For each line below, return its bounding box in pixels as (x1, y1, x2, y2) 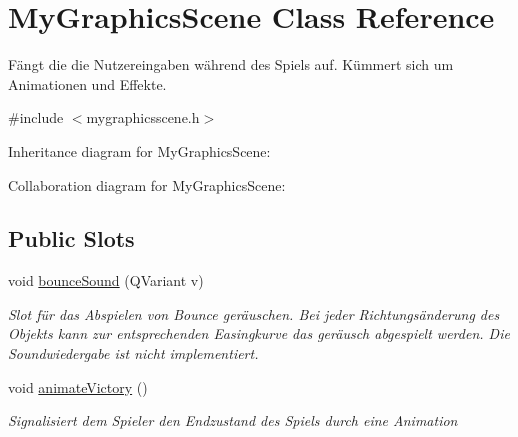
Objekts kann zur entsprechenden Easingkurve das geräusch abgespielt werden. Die (8, 323, 510, 344)
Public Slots (8, 223, 135, 254)
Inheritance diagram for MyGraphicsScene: (8, 140, 271, 161)
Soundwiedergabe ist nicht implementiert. (8, 343, 259, 364)
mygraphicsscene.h (86, 107, 200, 128)
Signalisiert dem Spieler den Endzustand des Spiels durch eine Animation (8, 410, 458, 431)
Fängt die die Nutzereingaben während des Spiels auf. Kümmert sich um (8, 54, 454, 75)
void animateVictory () (8, 376, 148, 397)
